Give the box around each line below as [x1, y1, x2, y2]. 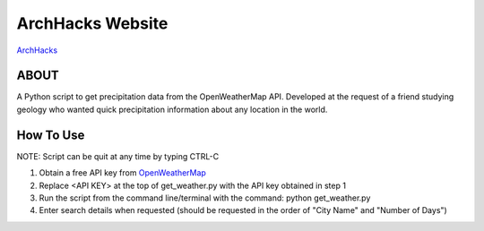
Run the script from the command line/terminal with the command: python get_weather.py [39, 192, 371, 203]
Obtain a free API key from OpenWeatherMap [39, 167, 206, 178]
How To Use [16, 127, 85, 142]
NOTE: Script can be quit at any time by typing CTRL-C [16, 150, 220, 161]
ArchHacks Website [16, 13, 169, 33]
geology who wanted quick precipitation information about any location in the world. [16, 104, 328, 115]
